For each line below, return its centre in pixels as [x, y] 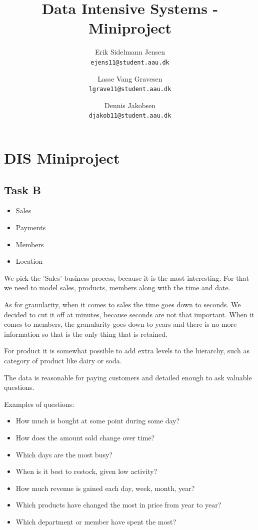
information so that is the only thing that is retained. [86, 334]
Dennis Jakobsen [130, 105]
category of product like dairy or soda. [63, 360]
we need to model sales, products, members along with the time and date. [117, 288]
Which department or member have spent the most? [96, 521]
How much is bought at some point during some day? [98, 421]
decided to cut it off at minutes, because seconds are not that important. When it [129, 314]
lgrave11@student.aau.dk [130, 89]
